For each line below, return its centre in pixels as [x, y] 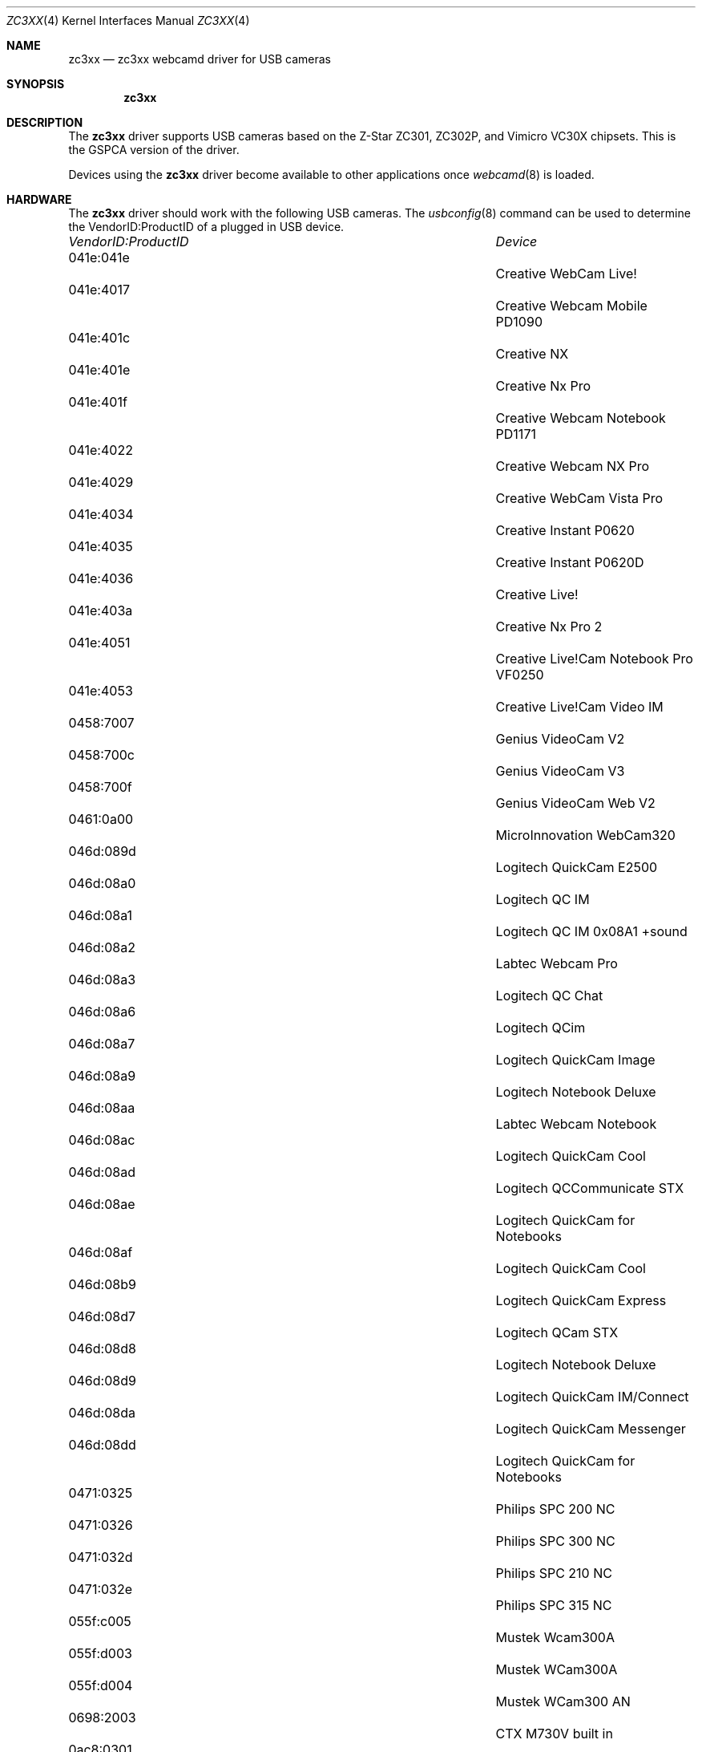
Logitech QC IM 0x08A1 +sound [591, 931]
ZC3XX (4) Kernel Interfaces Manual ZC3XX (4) [128, 20]
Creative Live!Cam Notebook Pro [594, 659]
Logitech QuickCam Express [581, 1300]
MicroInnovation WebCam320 [585, 835]
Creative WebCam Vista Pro [579, 498]
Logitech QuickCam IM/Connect [592, 1397]
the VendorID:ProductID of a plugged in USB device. [206, 227]
